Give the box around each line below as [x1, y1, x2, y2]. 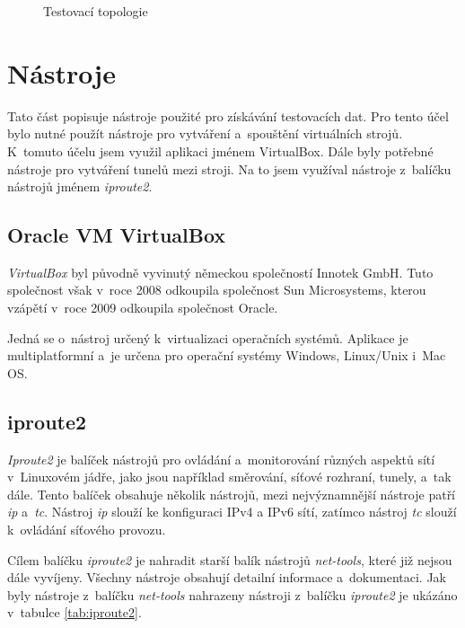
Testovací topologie [43, 2, 148, 20]
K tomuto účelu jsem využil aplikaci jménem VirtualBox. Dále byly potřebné [7, 141, 434, 160]
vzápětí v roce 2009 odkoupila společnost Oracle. [7, 298, 278, 317]
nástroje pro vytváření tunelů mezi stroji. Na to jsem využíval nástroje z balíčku [7, 159, 452, 178]
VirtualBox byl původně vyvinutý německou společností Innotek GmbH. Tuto [7, 262, 434, 281]
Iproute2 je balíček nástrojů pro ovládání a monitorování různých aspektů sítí [7, 449, 435, 468]
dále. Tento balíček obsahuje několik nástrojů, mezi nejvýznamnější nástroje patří [7, 484, 456, 503]
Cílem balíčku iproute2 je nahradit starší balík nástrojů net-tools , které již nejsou [7, 550, 452, 569]
